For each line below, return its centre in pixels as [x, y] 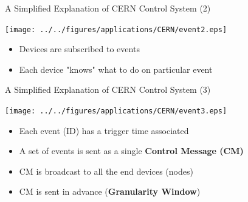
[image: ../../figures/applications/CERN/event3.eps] [116, 111]
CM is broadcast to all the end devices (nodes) [106, 171]
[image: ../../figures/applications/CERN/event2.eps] [116, 29]
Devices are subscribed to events [79, 49]
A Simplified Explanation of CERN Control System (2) [108, 8]
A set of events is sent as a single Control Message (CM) [131, 151]
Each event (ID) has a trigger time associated [104, 130]
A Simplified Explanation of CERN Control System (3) [108, 89]
